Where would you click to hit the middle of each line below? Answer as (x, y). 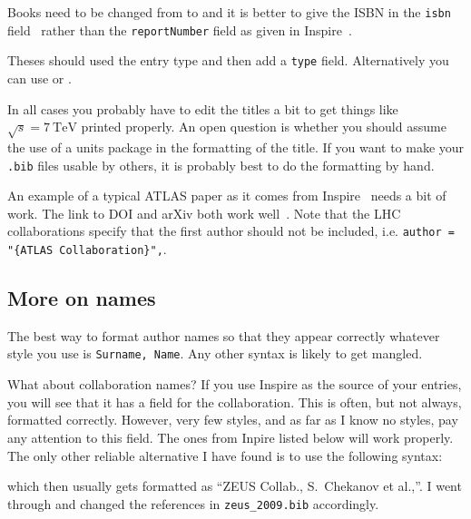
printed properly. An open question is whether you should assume (264, 127)
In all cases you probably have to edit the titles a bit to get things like (203, 108)
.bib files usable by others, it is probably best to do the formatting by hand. (221, 165)
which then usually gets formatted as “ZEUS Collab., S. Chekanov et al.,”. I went (235, 486)
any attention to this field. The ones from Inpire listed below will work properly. (231, 437)
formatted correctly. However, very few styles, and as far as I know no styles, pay (233, 420)
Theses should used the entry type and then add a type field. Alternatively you (228, 60)
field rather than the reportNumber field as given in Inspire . (180, 29)
